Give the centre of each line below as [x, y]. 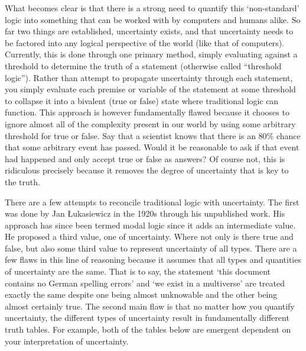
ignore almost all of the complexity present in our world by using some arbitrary [150, 123]
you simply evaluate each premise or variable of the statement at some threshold [150, 89]
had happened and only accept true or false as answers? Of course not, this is [145, 158]
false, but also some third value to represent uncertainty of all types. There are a [151, 248]
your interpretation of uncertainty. [67, 341]
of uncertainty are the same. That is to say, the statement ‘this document [138, 271]
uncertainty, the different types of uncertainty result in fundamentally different [147, 318]
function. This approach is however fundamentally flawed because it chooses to [147, 112]
